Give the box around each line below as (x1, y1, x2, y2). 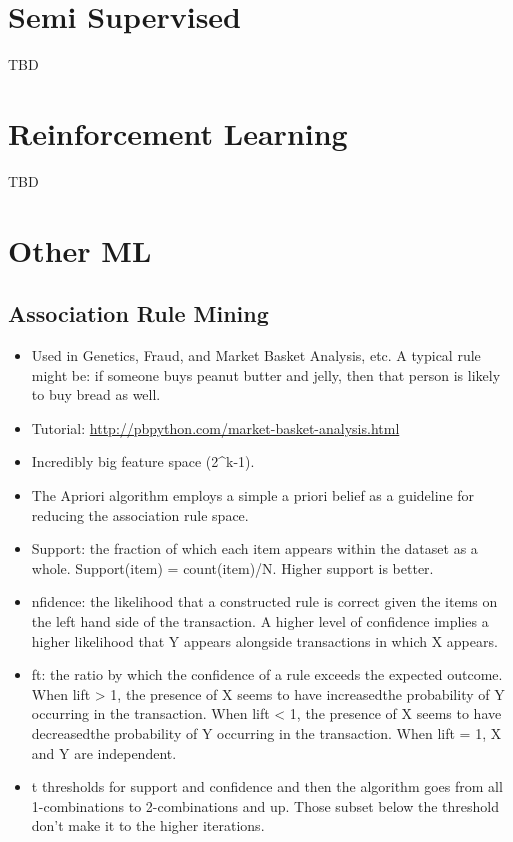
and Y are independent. (31, 742, 177, 763)
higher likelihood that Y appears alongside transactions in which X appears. (31, 630, 498, 651)
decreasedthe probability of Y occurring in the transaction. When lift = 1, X (31, 722, 502, 743)
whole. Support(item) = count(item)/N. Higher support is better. (31, 557, 434, 578)
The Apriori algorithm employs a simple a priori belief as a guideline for (31, 484, 475, 505)
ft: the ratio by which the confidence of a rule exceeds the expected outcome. (31, 664, 503, 685)
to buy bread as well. (31, 384, 161, 405)
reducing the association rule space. (31, 504, 249, 525)
